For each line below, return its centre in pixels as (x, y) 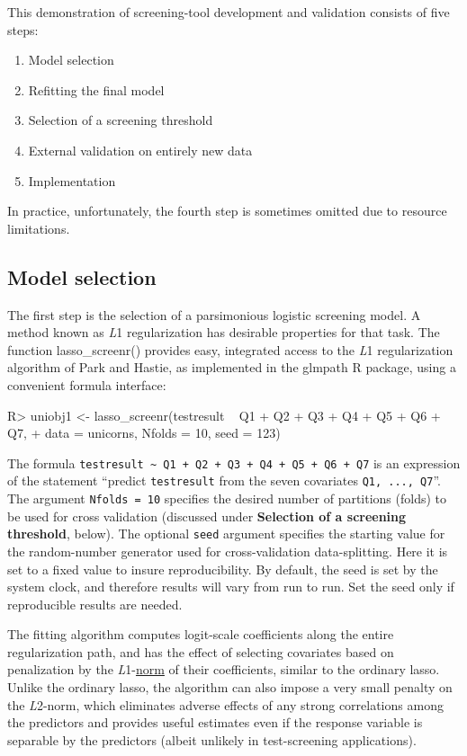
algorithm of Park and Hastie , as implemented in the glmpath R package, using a (232, 367)
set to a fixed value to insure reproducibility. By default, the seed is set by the (223, 569)
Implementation (72, 180)
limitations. (39, 228)
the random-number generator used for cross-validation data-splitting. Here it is (228, 551)
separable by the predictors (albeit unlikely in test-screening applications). (212, 739)
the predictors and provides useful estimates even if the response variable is (215, 722)
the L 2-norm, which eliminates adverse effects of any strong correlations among (225, 704)
